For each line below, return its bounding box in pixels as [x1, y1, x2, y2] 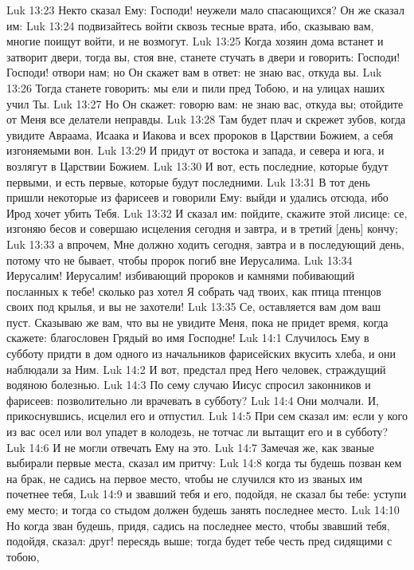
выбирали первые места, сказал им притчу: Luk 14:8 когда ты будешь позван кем [6, 454, 402, 471]
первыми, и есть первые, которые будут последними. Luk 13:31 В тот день [6, 173, 370, 190]
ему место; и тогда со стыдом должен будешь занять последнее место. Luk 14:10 [6, 501, 400, 517]
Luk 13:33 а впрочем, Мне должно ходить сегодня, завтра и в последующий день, [6, 235, 404, 252]
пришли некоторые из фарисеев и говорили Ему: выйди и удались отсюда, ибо [6, 189, 389, 206]
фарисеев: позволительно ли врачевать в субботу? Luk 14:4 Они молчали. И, [6, 391, 379, 408]
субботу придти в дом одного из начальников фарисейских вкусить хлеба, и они [6, 345, 396, 362]
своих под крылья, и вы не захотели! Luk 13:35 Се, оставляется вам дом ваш [6, 298, 381, 315]
